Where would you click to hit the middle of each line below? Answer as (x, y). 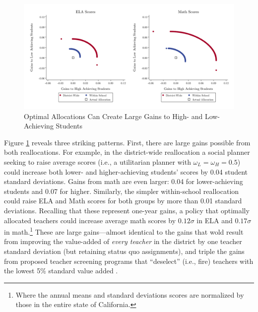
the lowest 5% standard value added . (61, 271)
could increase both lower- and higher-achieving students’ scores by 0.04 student (126, 171)
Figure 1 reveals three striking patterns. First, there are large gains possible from (127, 142)
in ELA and (215, 220)
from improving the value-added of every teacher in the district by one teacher (123, 241)
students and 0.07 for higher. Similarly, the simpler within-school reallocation (122, 191)
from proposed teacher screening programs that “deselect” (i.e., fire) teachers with (129, 261)
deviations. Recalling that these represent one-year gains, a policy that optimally (127, 210)
